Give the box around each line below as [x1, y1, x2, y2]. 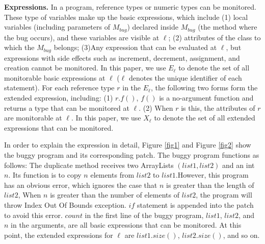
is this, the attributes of [181, 102, 255, 113]
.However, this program [175, 169, 249, 180]
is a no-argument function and [159, 92, 254, 103]
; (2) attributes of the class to [168, 32, 261, 42]
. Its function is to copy [8, 169, 82, 180]
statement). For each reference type [4, 82, 115, 93]
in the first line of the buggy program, [85, 209, 204, 220]
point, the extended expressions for [4, 229, 113, 240]
